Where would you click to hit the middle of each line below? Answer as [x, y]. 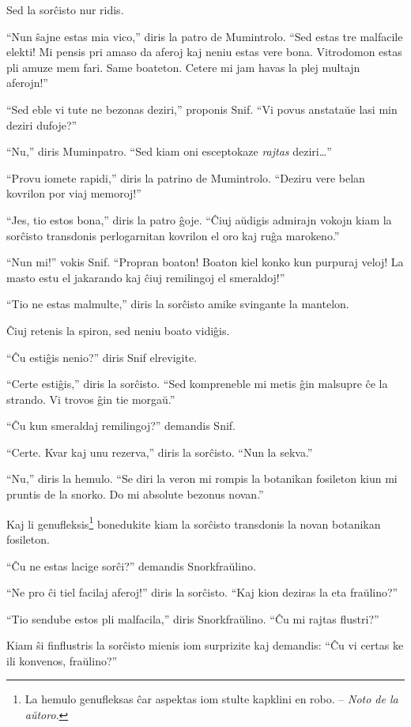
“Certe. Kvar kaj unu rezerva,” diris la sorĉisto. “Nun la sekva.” [160, 452]
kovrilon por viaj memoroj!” [74, 193]
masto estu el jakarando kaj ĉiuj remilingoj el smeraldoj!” [146, 277]
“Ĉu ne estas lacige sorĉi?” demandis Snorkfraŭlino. [131, 565]
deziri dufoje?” [42, 124]
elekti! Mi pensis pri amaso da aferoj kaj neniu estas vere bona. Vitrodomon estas [204, 52]
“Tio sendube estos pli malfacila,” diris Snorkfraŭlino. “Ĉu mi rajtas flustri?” [193, 618]
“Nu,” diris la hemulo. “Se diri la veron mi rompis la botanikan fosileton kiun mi [202, 478]
